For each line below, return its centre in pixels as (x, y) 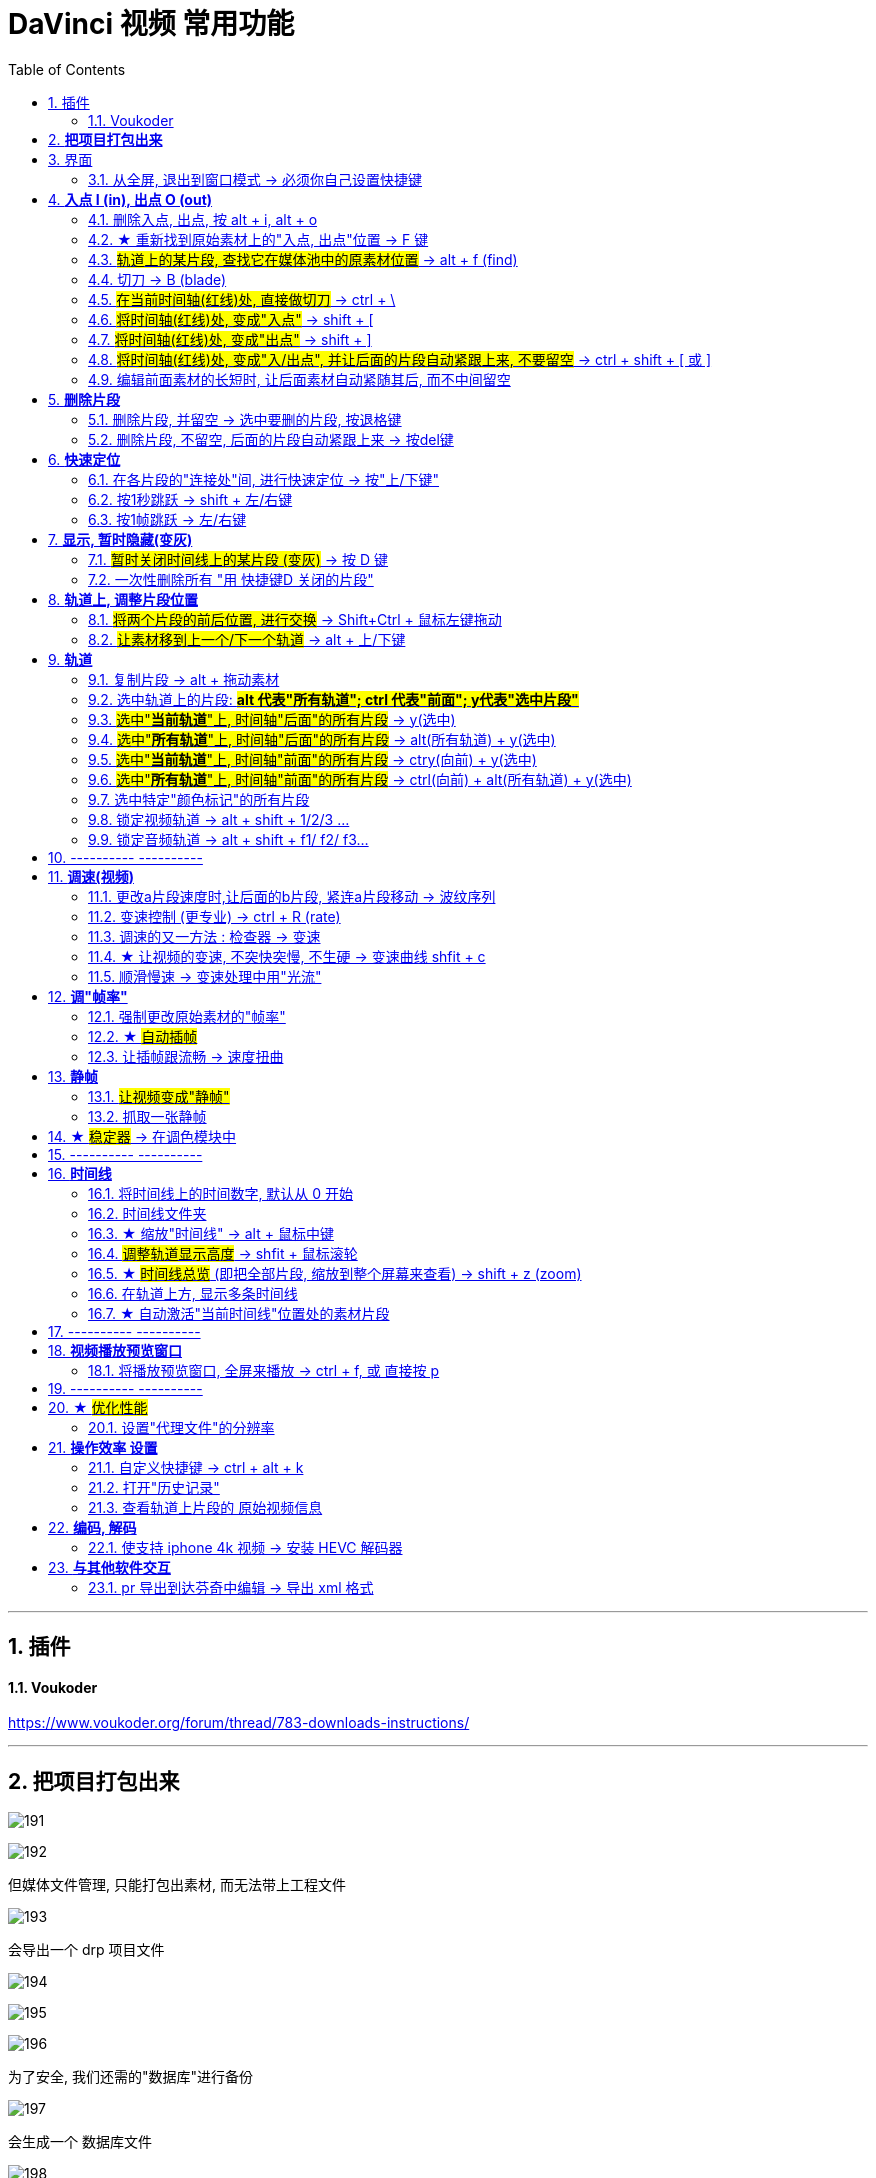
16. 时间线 (80, 1173)
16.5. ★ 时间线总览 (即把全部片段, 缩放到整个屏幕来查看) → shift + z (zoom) (335, 1273)
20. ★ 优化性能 (98, 1407)
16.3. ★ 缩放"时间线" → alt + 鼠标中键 (211, 1233)
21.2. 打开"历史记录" (154, 1487)
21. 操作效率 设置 (103, 1447)
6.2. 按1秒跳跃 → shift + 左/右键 (190, 499)
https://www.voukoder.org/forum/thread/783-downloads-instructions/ (239, 1723)
